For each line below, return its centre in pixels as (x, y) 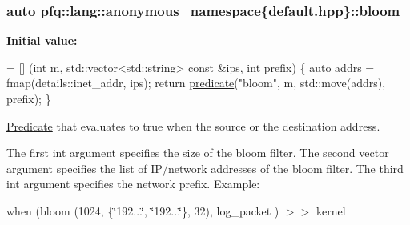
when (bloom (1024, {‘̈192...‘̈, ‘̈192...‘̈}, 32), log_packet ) (143, 210)
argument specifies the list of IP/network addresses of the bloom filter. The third (205, 168)
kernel (331, 210)
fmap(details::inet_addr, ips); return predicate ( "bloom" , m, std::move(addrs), (196, 83)
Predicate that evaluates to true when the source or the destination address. (193, 125)
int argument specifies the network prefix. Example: (133, 184)
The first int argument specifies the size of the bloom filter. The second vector (198, 153)
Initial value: (42, 40)
